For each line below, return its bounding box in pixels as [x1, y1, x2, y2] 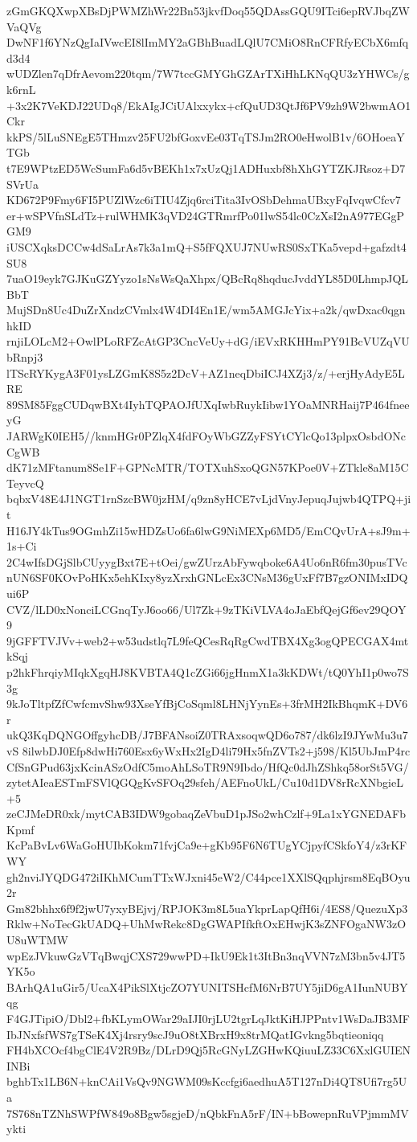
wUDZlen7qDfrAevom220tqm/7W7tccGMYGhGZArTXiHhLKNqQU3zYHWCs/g [6, 65, 410, 82]
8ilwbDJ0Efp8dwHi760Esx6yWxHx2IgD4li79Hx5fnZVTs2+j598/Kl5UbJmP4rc [22, 742, 411, 759]
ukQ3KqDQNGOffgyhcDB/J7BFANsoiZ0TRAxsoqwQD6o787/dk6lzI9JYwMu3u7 [6, 727, 408, 743]
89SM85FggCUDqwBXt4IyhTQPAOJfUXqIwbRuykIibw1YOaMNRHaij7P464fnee [6, 395, 410, 412]
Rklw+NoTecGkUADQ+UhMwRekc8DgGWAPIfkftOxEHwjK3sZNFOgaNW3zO [6, 915, 407, 932]
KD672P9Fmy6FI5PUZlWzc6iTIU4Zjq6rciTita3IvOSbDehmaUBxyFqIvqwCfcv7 [6, 191, 401, 208]
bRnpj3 [6, 349, 43, 366]
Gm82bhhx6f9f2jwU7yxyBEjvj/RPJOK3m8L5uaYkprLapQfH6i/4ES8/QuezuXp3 [6, 899, 408, 916]
